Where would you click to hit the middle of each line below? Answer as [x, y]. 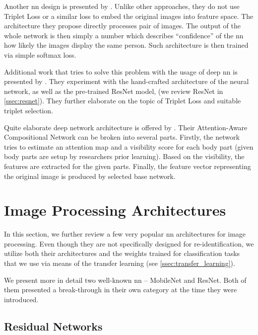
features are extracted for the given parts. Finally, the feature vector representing [128, 166]
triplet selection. [29, 110]
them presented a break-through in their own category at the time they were [121, 290]
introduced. [21, 299]
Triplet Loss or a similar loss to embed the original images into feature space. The [129, 16]
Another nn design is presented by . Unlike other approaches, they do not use [122, 6]
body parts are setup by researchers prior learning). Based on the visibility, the [124, 156]
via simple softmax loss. [40, 54]
